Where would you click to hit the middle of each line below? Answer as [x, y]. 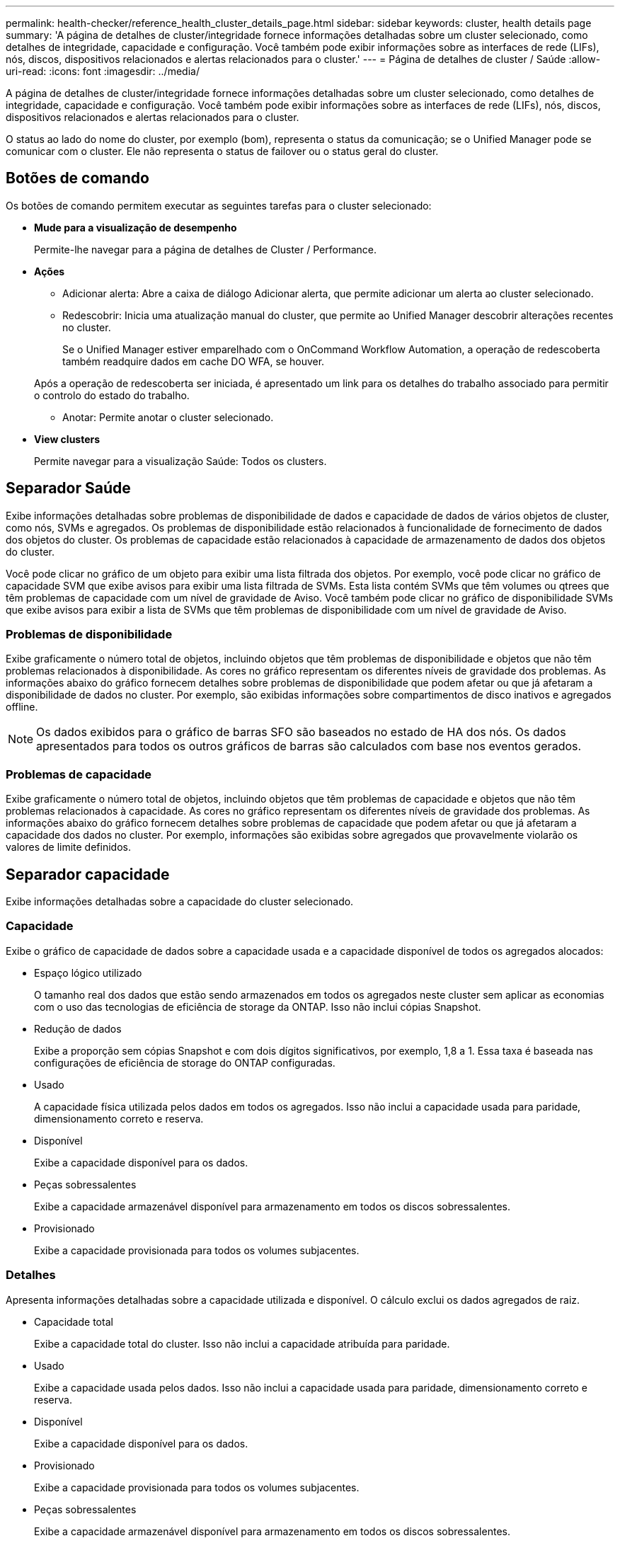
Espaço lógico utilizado [88, 973]
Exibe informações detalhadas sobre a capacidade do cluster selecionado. [180, 902]
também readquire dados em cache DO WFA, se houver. [194, 361]
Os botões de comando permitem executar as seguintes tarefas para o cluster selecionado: [219, 205]
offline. [22, 707]
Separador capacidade [88, 874]
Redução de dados [78, 1028]
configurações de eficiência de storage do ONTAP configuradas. [185, 1062]
